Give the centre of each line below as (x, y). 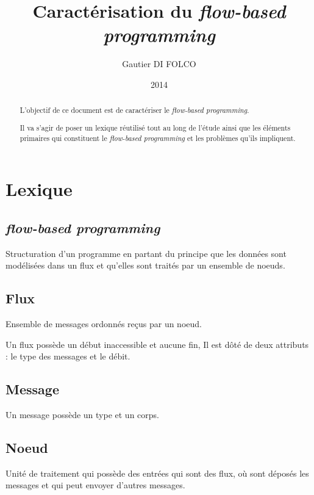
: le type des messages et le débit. (68, 356)
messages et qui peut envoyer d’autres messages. (95, 485)
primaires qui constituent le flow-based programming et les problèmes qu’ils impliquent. (158, 138)
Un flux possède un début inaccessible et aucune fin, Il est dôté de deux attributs (157, 344)
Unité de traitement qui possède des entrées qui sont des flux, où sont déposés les (157, 473)
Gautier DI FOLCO (159, 64)
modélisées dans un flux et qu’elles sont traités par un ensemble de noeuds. (145, 265)
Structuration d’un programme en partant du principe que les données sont (146, 253)
